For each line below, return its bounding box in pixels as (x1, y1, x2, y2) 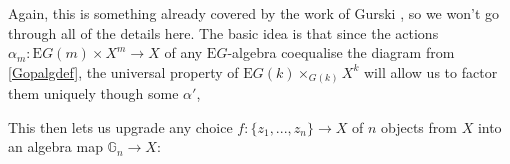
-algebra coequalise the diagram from (227, 42, 455, 63)
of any (164, 42, 203, 63)
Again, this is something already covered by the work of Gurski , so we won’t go (8, 3, 499, 23)
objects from (381, 116, 457, 137)
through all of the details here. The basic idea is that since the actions (8, 22, 439, 43)
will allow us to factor (364, 61, 498, 82)
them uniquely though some (8, 83, 179, 104)
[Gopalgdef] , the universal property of (8, 61, 239, 82)
